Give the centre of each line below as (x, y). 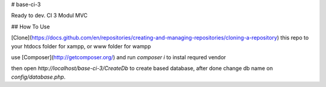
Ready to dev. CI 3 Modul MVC (49, 16)
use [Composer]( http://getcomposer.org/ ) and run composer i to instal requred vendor (119, 57)
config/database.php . (38, 77)
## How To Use (30, 27)
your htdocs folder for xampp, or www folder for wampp (81, 46)
